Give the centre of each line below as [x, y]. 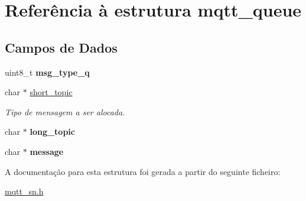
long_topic [52, 132]
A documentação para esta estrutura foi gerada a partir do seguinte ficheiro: [143, 171]
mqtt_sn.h [24, 191]
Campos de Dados [61, 47]
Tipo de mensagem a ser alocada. [65, 111]
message [47, 151]
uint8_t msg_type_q [47, 72]
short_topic [51, 92]
